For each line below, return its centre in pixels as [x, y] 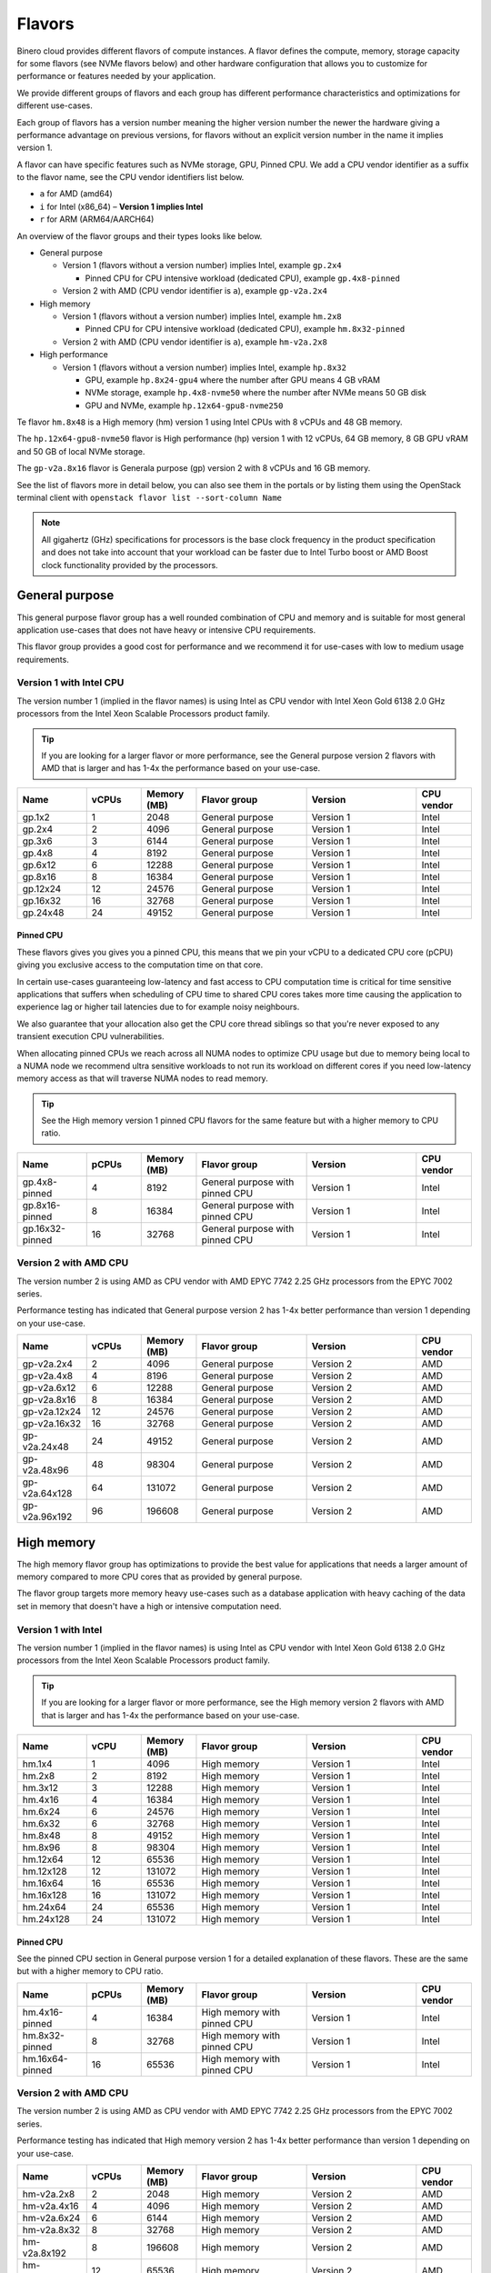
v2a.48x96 [45, 1470]
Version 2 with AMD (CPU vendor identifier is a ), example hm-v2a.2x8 [195, 342]
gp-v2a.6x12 [49, 1388]
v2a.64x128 [47, 1494]
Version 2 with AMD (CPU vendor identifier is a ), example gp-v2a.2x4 [195, 291]
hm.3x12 [40, 1787]
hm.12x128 [45, 1871]
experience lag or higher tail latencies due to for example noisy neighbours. [158, 1007]
